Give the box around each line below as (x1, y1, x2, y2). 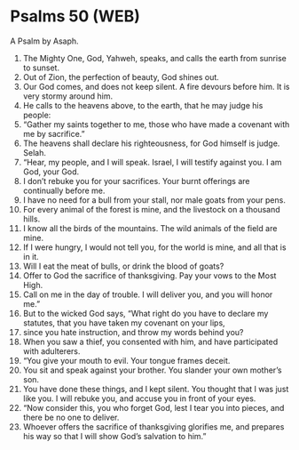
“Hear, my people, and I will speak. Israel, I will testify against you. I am (22, 157, 282, 167)
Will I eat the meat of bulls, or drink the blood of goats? (22, 261, 224, 271)
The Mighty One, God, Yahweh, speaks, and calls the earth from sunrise (22, 52, 287, 63)
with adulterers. (22, 345, 81, 357)
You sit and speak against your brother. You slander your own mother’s (22, 365, 282, 375)
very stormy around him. (22, 91, 114, 101)
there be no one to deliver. (22, 412, 120, 422)
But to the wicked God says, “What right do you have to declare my (22, 308, 269, 318)
